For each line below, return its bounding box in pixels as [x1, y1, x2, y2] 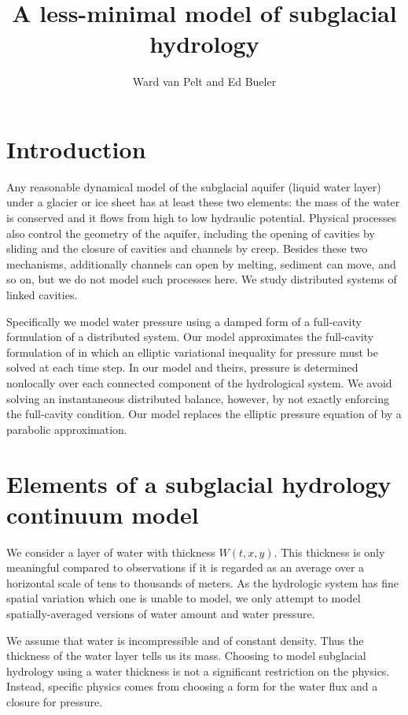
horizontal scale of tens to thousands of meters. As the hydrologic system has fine [6, 574, 399, 591]
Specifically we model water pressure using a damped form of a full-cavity [6, 313, 362, 329]
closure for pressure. [6, 694, 103, 709]
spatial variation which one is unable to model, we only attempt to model [6, 590, 361, 606]
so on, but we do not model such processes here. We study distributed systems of [6, 271, 397, 287]
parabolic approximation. [6, 420, 127, 437]
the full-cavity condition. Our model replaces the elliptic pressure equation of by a [6, 406, 402, 422]
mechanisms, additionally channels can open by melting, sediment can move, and [6, 255, 396, 272]
